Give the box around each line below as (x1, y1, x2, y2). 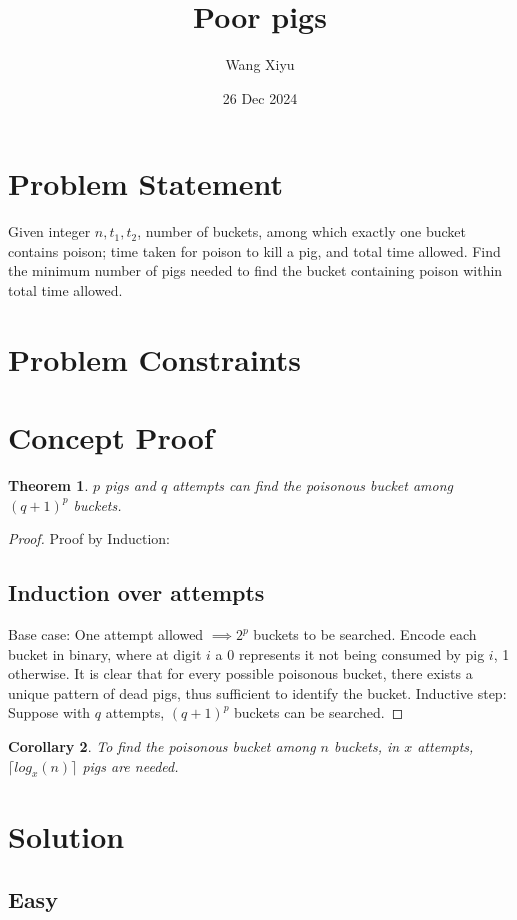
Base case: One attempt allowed (8, 624, 204, 645)
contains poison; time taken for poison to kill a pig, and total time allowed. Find (8, 240, 501, 261)
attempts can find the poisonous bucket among (172, 475, 453, 496)
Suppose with (8, 702, 91, 723)
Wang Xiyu (225, 54, 295, 75)
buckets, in (334, 736, 400, 757)
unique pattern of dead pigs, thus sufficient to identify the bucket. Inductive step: (8, 682, 507, 703)
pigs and (105, 475, 156, 496)
